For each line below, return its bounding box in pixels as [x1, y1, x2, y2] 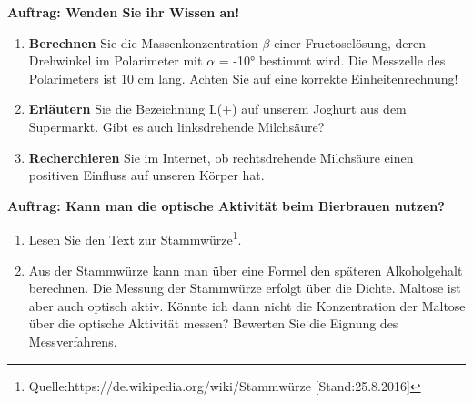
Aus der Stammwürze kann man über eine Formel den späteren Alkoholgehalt [28, 260, 463, 279]
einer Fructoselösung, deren [274, 33, 427, 52]
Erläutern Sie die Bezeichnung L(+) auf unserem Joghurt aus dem [28, 99, 407, 118]
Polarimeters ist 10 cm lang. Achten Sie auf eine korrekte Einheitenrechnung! [28, 68, 458, 87]
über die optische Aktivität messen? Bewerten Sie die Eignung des [28, 314, 398, 333]
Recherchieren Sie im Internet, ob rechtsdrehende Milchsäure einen [28, 147, 414, 166]
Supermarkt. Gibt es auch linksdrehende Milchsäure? [28, 116, 325, 136]
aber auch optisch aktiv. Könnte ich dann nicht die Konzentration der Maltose [28, 296, 466, 315]
